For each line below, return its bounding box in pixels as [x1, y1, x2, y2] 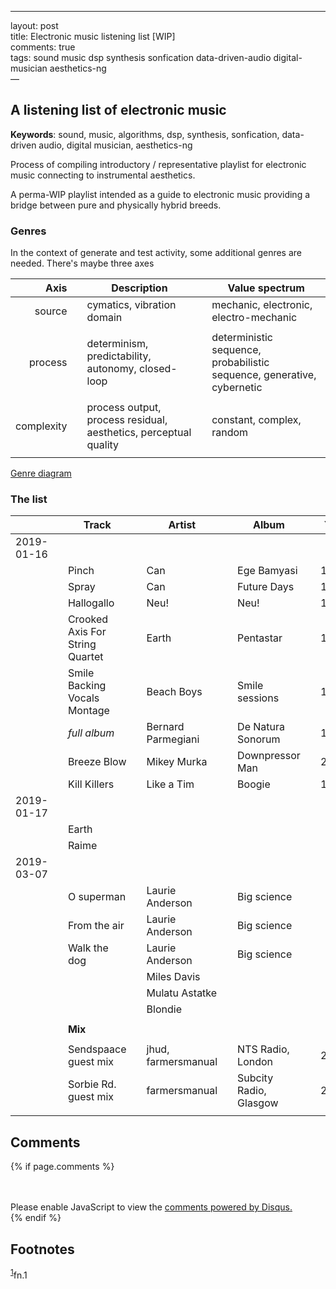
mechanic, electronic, [211, 298, 313, 312]
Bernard [146, 720, 185, 734]
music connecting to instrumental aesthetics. [10, 169, 196, 181]
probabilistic [211, 356, 270, 370]
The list [10, 492, 48, 506]
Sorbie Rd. [67, 1077, 117, 1091]
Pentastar [237, 631, 283, 645]
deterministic [211, 331, 273, 345]
